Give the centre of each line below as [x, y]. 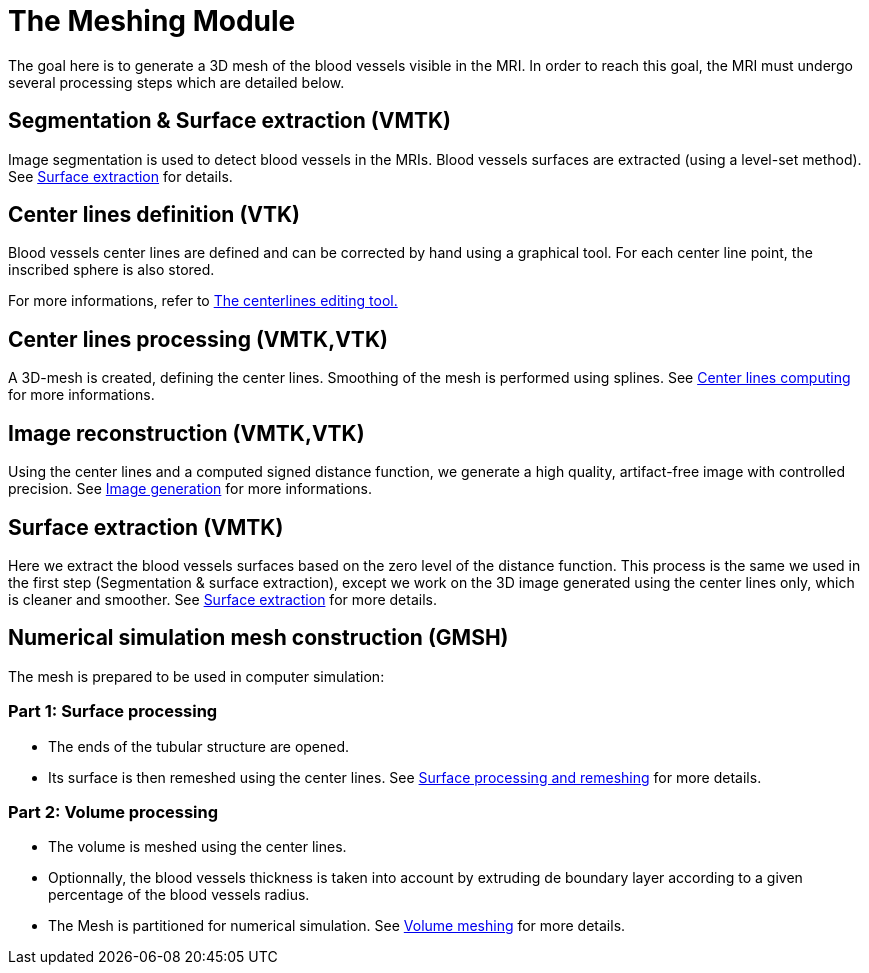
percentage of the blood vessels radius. [179, 895]
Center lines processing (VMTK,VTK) [198, 339]
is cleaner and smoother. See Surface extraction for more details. [222, 599]
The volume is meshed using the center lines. [197, 847]
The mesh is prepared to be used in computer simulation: [196, 676]
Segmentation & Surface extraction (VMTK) [229, 121]
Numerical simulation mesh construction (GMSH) [258, 638]
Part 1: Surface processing [113, 711]
